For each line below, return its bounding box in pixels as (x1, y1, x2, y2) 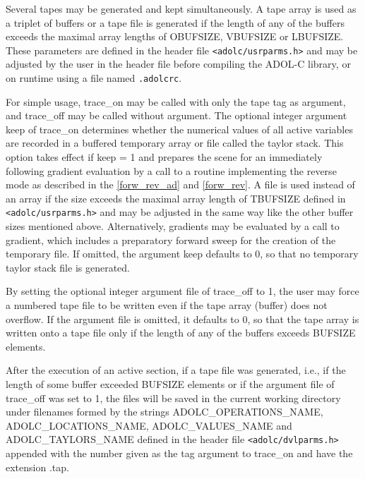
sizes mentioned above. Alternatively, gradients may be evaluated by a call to (6, 219, 340, 234)
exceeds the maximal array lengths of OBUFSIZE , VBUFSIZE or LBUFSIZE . (6, 29, 344, 44)
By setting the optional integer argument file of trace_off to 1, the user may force (6, 284, 359, 298)
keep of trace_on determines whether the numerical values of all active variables (6, 121, 353, 136)
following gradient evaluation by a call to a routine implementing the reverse (6, 163, 337, 178)
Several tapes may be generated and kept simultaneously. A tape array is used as (6, 1, 357, 16)
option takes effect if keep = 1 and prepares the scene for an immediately (6, 150, 323, 164)
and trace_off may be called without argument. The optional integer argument (6, 108, 347, 123)
